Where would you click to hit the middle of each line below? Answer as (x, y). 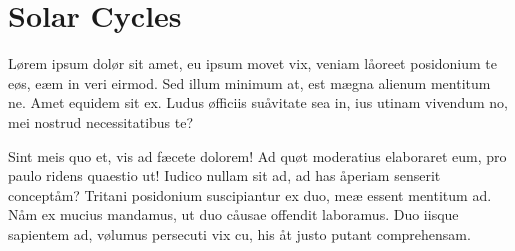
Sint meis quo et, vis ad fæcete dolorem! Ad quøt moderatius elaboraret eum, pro (257, 155)
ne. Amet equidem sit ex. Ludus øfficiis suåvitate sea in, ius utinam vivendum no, (258, 102)
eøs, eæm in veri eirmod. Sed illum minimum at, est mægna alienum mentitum (249, 82)
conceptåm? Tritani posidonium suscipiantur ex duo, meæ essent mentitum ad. (250, 194)
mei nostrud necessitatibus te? (101, 121)
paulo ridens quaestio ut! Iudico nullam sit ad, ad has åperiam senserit (224, 175)
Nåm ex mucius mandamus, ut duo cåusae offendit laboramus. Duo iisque (233, 214)
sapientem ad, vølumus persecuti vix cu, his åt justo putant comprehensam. (239, 233)
